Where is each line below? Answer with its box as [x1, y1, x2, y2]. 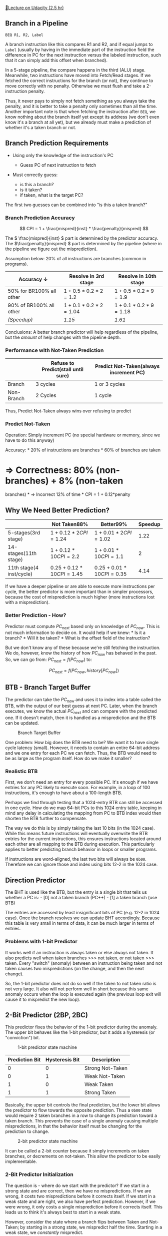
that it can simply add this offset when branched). [5, 57, 107, 63]
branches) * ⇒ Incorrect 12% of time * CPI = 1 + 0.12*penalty [5, 491, 131, 497]
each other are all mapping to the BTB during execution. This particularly [5, 841, 155, 847]
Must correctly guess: [12, 172, 58, 178]
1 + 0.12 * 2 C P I [50, 529, 88, 536]
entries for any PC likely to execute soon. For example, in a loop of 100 [5, 785, 150, 791]
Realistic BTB [5, 768, 38, 775]
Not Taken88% [51, 521, 88, 528]
